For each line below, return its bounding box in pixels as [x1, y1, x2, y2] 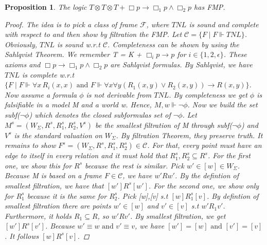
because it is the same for [27, 190, 107, 201]
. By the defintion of [174, 170, 239, 181]
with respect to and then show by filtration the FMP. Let [5, 29, 182, 40]
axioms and [5, 59, 41, 69]
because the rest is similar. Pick [85, 160, 184, 171]
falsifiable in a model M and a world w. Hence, [5, 99, 152, 110]
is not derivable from [86, 89, 152, 100]
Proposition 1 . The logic [5, 2, 87, 12]
